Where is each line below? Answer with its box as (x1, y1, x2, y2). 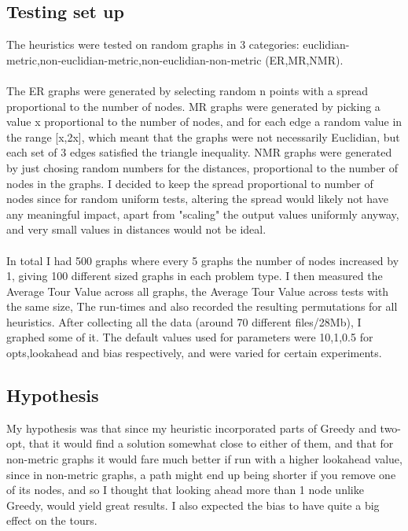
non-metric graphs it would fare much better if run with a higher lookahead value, (6, 451, 402, 467)
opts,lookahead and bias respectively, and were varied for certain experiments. (6, 345, 382, 361)
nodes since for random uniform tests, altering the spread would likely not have (6, 190, 388, 207)
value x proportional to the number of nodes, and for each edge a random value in (6, 113, 402, 130)
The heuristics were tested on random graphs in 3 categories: (6, 36, 300, 53)
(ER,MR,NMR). (265, 51, 344, 68)
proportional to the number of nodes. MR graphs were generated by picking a (6, 98, 380, 114)
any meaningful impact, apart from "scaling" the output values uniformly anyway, (6, 205, 399, 222)
